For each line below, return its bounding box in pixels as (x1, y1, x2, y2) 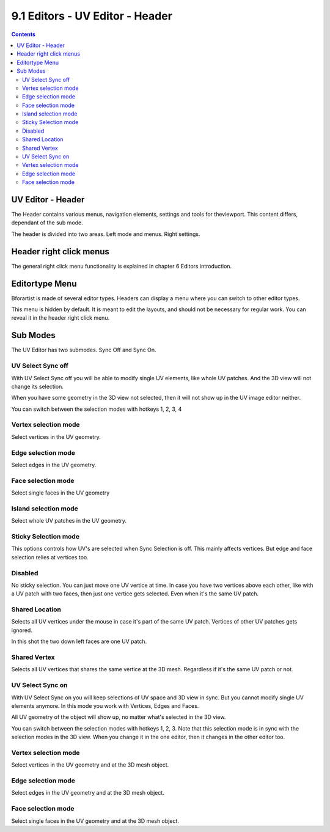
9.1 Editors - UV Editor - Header (11, 9, 172, 23)
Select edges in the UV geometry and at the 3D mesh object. (11, 789, 164, 797)
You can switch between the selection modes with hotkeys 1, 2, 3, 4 (11, 405, 182, 413)
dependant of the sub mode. (11, 219, 84, 226)
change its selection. (11, 383, 64, 390)
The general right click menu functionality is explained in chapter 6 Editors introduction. (11, 262, 232, 270)
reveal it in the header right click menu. (11, 314, 110, 322)
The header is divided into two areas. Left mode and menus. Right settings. (11, 230, 200, 238)
